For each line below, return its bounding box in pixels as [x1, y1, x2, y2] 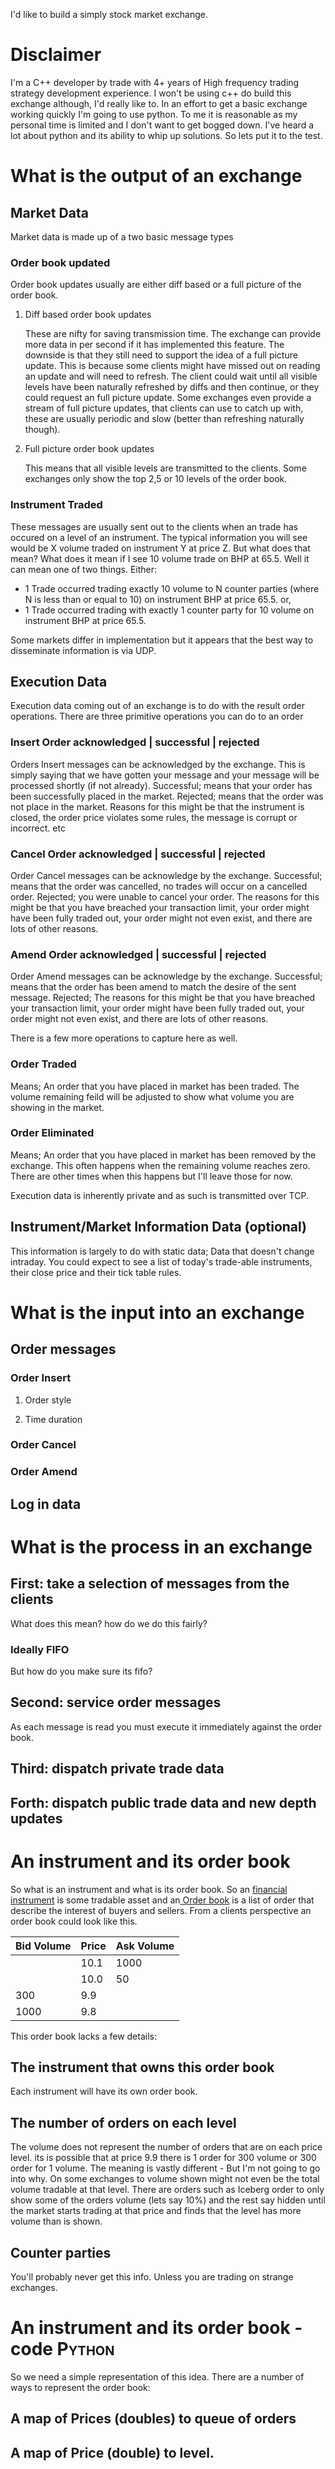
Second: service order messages [10, 1694, 222, 1711]
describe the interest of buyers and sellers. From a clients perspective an [10, 1904, 312, 1916]
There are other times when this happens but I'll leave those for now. [10, 1170, 293, 1182]
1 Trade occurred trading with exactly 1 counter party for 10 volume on [24, 604, 315, 616]
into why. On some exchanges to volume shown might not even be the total [10, 2173, 320, 2185]
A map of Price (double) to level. [10, 2444, 215, 2461]
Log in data [10, 1495, 82, 1513]
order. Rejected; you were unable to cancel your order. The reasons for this [10, 890, 320, 903]
